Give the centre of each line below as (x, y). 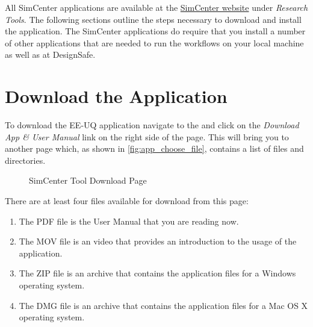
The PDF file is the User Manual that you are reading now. (129, 221)
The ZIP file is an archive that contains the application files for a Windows (157, 273)
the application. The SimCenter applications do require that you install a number (155, 31)
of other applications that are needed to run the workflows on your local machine (154, 42)
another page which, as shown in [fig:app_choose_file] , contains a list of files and (154, 148)
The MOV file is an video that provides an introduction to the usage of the (158, 241)
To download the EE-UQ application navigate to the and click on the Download (152, 125)
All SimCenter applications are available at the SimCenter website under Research (156, 7)
